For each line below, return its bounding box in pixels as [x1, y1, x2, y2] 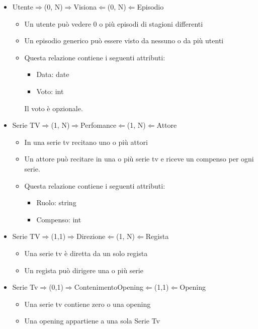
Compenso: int [36, 214, 81, 224]
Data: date [36, 69, 69, 79]
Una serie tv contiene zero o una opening [24, 298, 151, 309]
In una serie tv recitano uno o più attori [24, 136, 148, 147]
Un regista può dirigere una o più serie [24, 265, 143, 275]
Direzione [76, 231, 106, 241]
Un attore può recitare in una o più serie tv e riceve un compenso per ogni [24, 153, 254, 164]
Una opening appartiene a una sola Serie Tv [24, 315, 160, 326]
